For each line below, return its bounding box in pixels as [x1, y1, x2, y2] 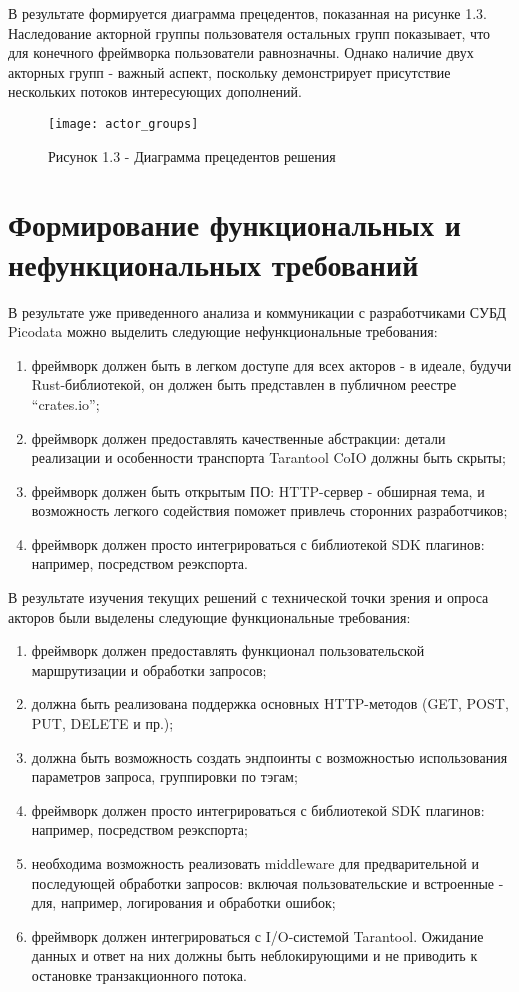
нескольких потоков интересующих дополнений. [8, 81, 302, 102]
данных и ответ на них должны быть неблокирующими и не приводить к [31, 945, 478, 966]
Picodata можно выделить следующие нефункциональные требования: [8, 321, 438, 342]
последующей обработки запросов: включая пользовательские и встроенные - [31, 872, 504, 893]
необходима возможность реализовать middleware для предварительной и [31, 853, 479, 873]
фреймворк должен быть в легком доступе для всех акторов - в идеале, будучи [31, 354, 512, 375]
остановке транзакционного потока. [31, 964, 247, 985]
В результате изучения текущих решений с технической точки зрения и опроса [8, 587, 489, 608]
